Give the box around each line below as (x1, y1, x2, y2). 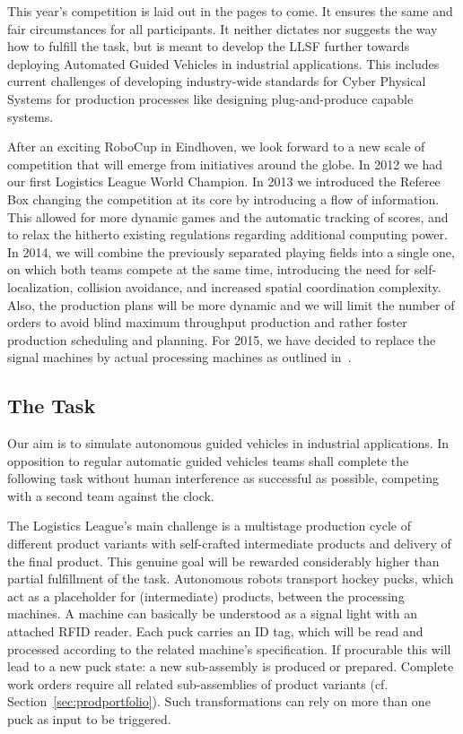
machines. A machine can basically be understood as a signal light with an (7, 604, 417, 623)
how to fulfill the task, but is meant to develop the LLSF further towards (7, 37, 410, 56)
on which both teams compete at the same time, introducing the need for (7, 260, 410, 279)
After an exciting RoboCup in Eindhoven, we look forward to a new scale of (7, 137, 425, 156)
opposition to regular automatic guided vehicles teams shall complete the (7, 451, 409, 470)
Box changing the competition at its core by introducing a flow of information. (7, 189, 440, 208)
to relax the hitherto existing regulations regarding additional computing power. (7, 225, 448, 244)
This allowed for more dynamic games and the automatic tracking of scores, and (7, 207, 449, 226)
